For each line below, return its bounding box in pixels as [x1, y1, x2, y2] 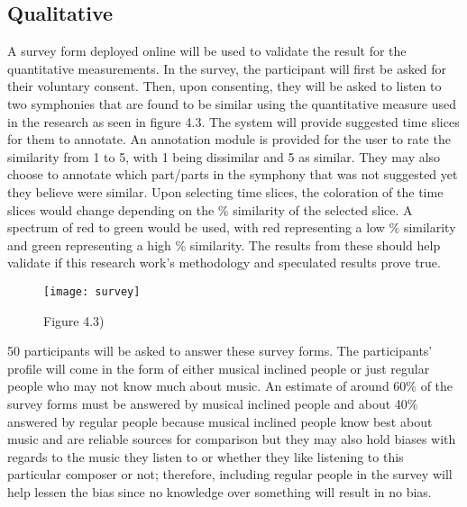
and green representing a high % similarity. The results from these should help [7, 235, 441, 254]
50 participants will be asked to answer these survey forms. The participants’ [7, 341, 433, 360]
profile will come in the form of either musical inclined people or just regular [7, 358, 430, 377]
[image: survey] [43, 285, 141, 298]
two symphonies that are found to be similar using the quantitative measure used [7, 94, 456, 113]
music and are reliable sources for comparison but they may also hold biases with [7, 430, 456, 448]
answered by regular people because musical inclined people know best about [7, 412, 433, 430]
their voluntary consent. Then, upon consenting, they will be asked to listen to [7, 77, 442, 95]
